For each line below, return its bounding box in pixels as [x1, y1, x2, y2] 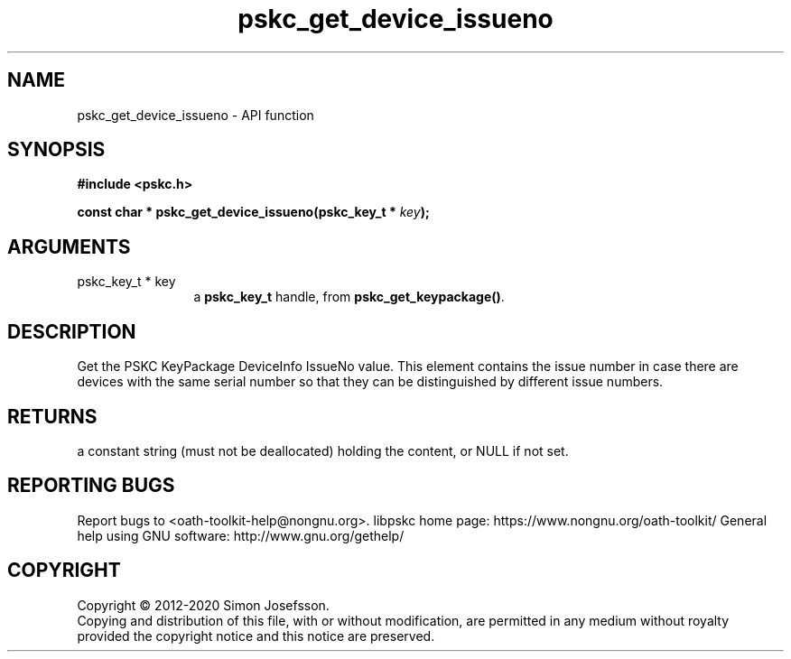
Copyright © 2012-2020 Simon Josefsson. [77, 597, 330, 613]
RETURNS [7, 404, 98, 428]
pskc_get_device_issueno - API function [77, 107, 314, 123]
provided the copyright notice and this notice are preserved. [77, 627, 435, 644]
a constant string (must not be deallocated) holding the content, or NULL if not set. [77, 442, 569, 459]
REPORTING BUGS [7, 474, 175, 497]
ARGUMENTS [7, 235, 131, 258]
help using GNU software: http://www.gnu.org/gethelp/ [77, 527, 405, 543]
